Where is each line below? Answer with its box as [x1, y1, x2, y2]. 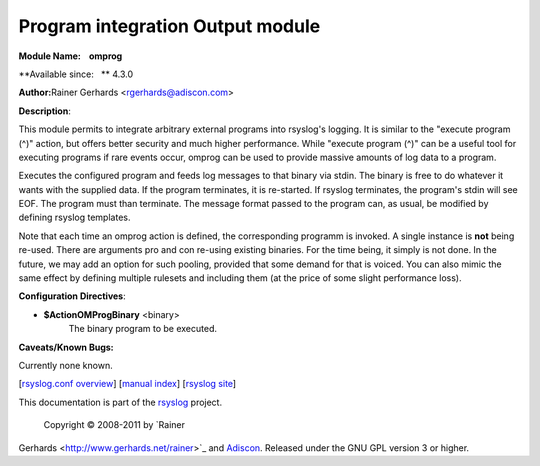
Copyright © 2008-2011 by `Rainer [43, 419, 185, 431]
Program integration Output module [18, 15, 321, 37]
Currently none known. [18, 359, 114, 371]
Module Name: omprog [18, 50, 123, 62]
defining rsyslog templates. [18, 211, 131, 224]
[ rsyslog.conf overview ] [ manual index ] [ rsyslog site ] [18, 378, 237, 390]
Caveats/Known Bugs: [18, 341, 114, 353]
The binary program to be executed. [68, 323, 218, 335]
